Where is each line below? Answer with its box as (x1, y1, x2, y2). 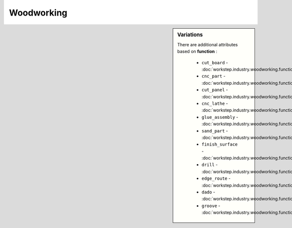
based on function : (177, 49, 218, 55)
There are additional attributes (177, 41, 238, 47)
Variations (177, 31, 203, 38)
